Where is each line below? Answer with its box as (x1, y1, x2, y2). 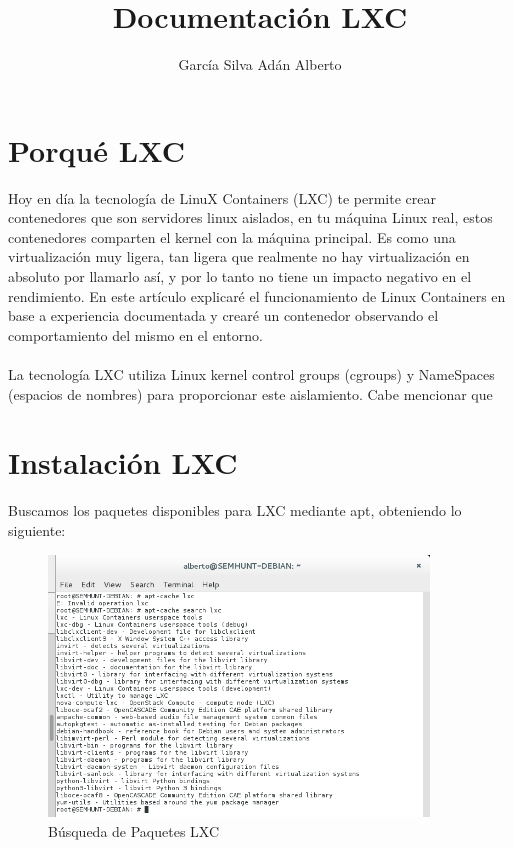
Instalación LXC (8, 442, 238, 483)
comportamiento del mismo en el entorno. (8, 324, 263, 345)
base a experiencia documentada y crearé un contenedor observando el (8, 305, 439, 326)
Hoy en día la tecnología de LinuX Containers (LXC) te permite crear (8, 187, 436, 208)
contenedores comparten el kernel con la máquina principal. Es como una (8, 226, 456, 247)
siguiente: (8, 519, 66, 540)
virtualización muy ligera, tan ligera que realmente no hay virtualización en (8, 246, 470, 267)
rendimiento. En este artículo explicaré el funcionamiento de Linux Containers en (8, 285, 506, 306)
